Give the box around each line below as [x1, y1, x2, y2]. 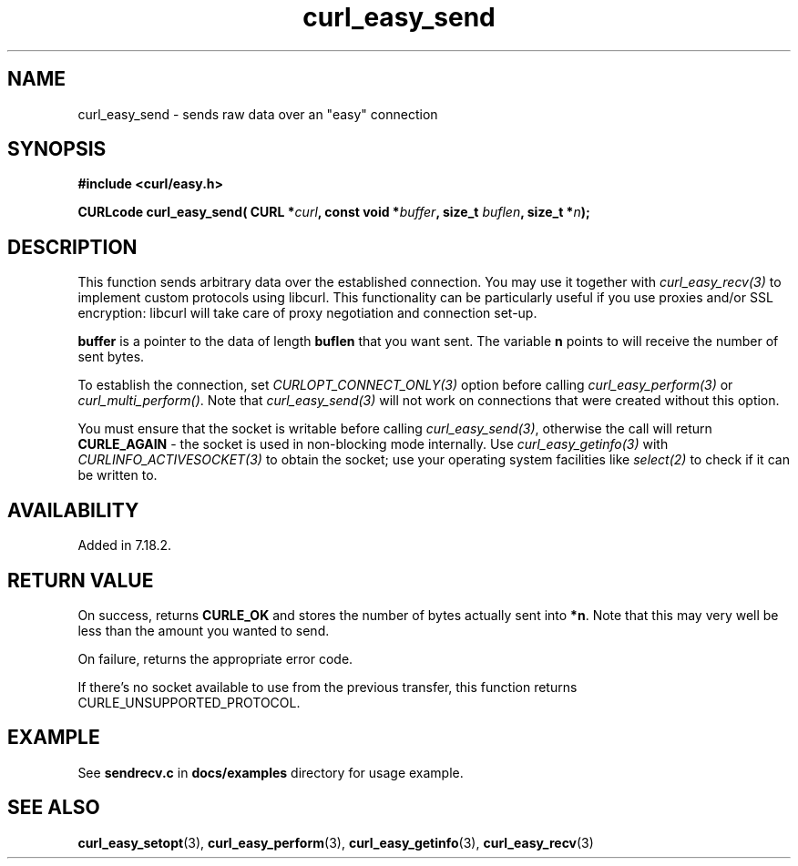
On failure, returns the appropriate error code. [77, 650, 353, 667]
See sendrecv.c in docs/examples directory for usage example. [77, 764, 464, 780]
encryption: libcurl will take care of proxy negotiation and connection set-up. [77, 305, 537, 321]
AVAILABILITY [7, 498, 139, 522]
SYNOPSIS [7, 138, 107, 161]
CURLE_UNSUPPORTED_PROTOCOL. [77, 694, 301, 710]
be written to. [77, 467, 158, 484]
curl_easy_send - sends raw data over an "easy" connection [77, 106, 438, 122]
